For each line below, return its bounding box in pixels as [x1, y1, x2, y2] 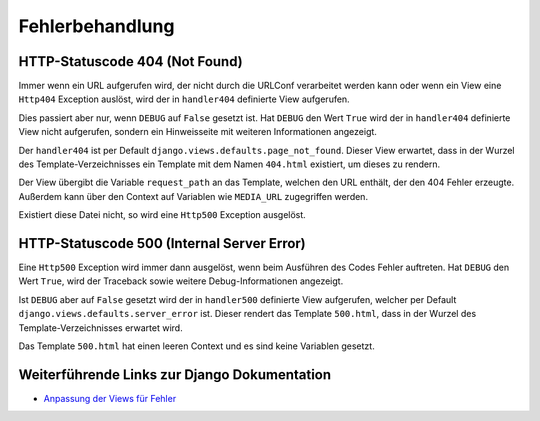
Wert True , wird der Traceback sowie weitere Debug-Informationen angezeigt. [18, 275, 344, 287]
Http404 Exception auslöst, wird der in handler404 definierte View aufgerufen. [18, 93, 350, 105]
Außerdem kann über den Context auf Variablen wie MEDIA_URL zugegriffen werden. [18, 190, 369, 202]
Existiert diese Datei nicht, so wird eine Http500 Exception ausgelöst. [18, 209, 307, 221]
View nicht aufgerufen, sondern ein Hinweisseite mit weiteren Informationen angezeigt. [18, 126, 377, 138]
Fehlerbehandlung [18, 15, 175, 37]
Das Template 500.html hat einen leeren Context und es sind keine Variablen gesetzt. [18, 340, 375, 352]
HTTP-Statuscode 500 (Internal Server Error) [18, 235, 307, 252]
